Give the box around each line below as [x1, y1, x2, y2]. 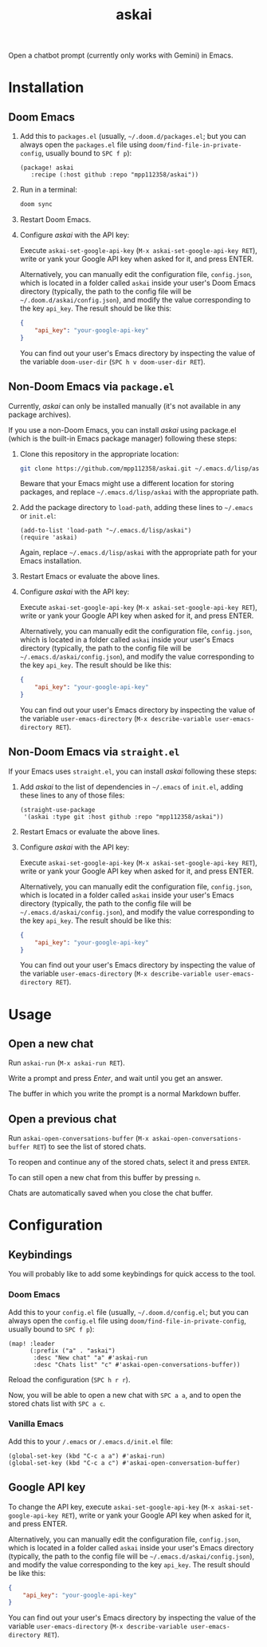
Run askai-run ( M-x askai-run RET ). [8, 1058, 125, 1067]
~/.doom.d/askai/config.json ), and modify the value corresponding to [19, 295, 251, 305]
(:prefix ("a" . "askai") [29, 1347, 116, 1355]
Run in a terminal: [19, 185, 77, 195]
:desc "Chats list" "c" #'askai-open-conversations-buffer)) [33, 1360, 241, 1368]
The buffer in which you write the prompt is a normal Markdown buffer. [8, 1089, 241, 1099]
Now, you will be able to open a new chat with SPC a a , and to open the [8, 1390, 241, 1400]
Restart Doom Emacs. [19, 215, 92, 224]
